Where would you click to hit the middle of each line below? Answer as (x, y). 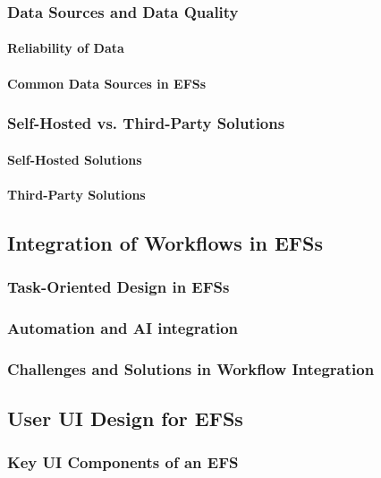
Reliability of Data (66, 48)
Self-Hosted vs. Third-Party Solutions (146, 123)
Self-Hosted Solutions (75, 159)
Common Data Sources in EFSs (107, 83)
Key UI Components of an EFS (123, 462)
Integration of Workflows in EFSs (165, 242)
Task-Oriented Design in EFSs (119, 287)
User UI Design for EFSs (125, 418)
